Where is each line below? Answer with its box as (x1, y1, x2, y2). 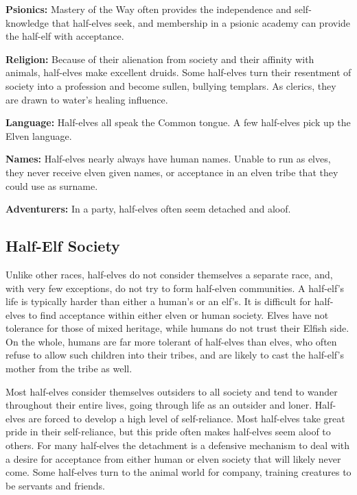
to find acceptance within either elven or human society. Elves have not (28, 307, 329, 322)
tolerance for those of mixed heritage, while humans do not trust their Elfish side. (5, 321, 349, 335)
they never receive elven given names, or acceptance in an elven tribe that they (5, 165, 338, 179)
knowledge (5, 15, 49, 29)
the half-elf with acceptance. (5, 29, 124, 43)
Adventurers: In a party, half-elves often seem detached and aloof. (5, 202, 291, 216)
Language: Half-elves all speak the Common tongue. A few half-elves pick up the (5, 115, 351, 130)
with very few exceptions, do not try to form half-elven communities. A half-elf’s (5, 280, 345, 295)
